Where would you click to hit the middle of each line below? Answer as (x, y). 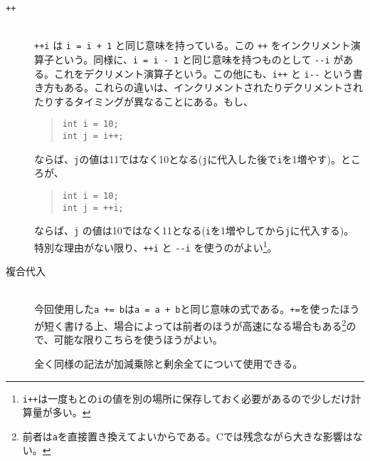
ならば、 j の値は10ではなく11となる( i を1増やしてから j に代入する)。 (194, 230)
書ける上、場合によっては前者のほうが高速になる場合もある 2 (205, 325)
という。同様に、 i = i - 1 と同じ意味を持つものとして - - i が (199, 59)
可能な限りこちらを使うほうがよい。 (138, 340)
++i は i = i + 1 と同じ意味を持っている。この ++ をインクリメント (192, 45)
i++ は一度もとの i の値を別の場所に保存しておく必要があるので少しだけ (187, 398)
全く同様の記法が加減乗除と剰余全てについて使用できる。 (169, 363)
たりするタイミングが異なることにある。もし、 (144, 101)
